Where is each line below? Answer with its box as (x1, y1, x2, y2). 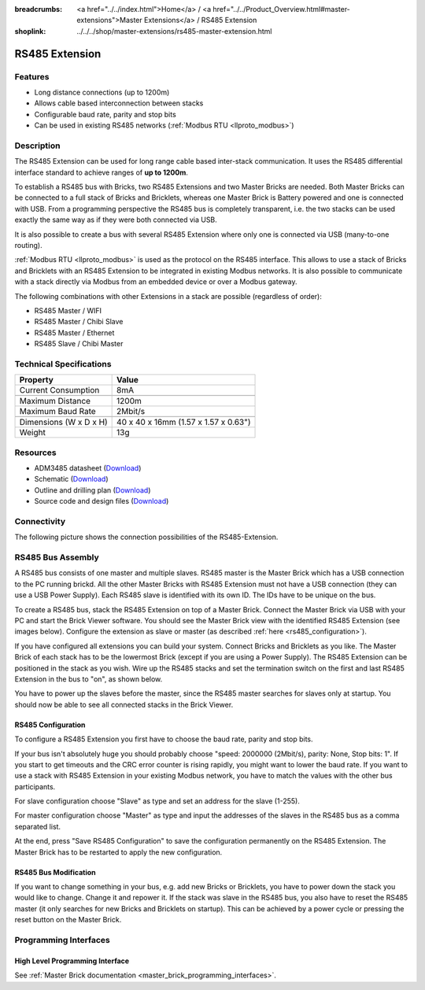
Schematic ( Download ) (34, 475, 109, 484)
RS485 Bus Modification (14, 867, 96, 877)
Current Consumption (19, 385, 100, 396)
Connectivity (14, 515, 66, 526)
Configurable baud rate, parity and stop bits (34, 109, 176, 119)
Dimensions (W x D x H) (19, 417, 108, 428)
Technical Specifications (14, 358, 112, 369)
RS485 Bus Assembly (14, 552, 100, 563)
